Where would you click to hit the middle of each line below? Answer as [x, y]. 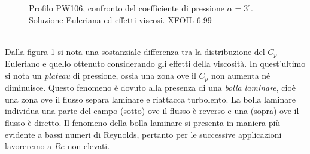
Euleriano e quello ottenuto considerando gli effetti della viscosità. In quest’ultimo [155, 64]
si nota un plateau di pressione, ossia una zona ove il [101, 75]
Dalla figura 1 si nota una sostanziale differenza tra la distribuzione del [135, 51]
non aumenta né [241, 75]
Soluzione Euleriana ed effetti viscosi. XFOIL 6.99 [120, 19]
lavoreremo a [28, 146]
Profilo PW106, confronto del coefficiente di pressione [127, 8]
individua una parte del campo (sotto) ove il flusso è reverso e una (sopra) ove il [152, 111]
